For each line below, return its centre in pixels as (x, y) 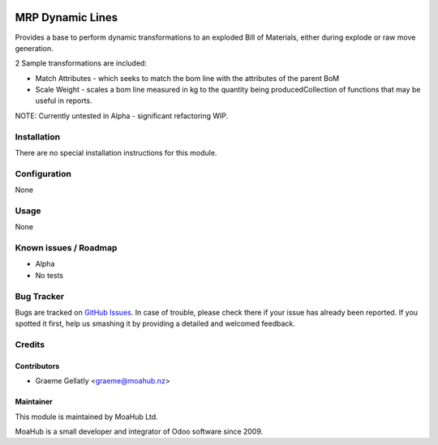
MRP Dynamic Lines (67, 17)
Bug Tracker (40, 296)
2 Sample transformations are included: (81, 63)
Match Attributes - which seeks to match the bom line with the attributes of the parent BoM (187, 78)
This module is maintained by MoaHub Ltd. (86, 417)
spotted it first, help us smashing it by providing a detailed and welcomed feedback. (155, 323)
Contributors (37, 366)
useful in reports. (64, 101)
